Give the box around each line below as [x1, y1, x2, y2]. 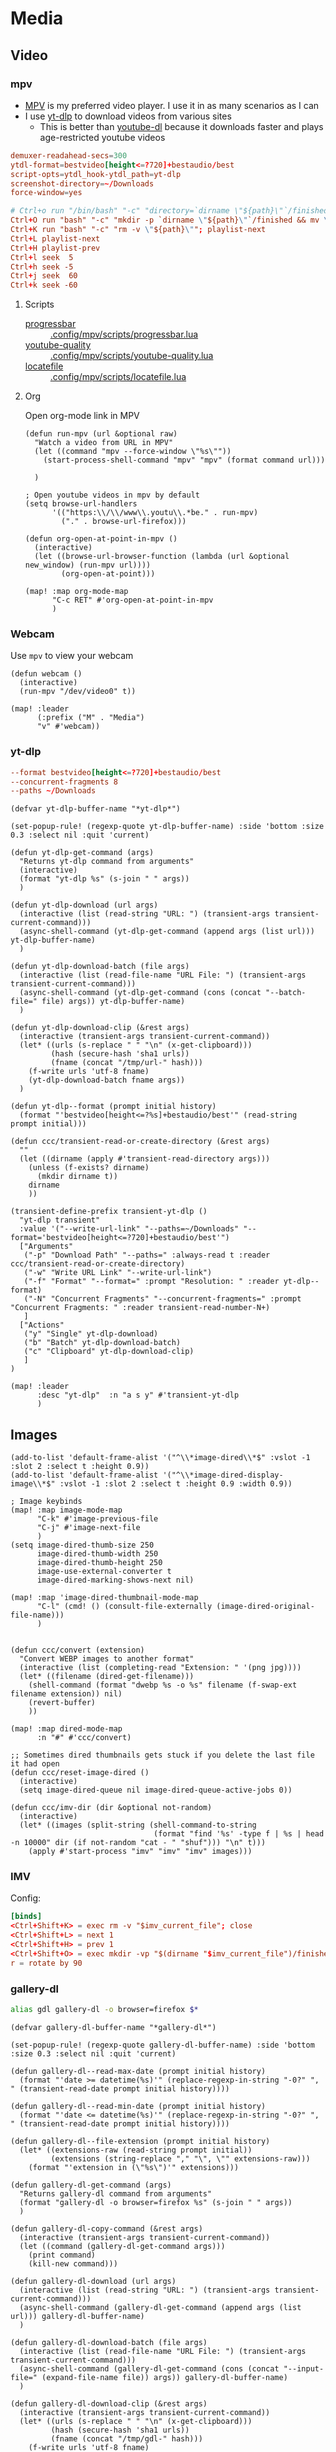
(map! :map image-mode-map [10, 1505, 123, 1516]
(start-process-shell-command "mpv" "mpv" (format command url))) [43, 455, 326, 466]
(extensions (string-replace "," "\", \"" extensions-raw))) [50, 2153, 311, 2164]
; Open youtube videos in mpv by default [24, 490, 200, 501]
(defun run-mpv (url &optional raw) [24, 429, 178, 439]
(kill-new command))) [28, 2258, 118, 2269]
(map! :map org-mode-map [24, 587, 129, 597]
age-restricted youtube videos [39, 131, 166, 143]
